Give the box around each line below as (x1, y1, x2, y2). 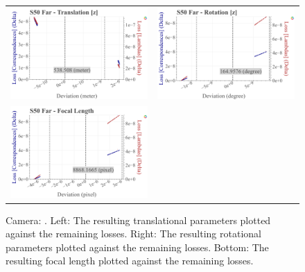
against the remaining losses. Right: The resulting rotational (6, 226, 261, 241)
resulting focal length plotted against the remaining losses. (6, 253, 254, 268)
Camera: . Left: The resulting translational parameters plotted (6, 212, 271, 227)
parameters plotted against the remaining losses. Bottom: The (6, 239, 269, 254)
